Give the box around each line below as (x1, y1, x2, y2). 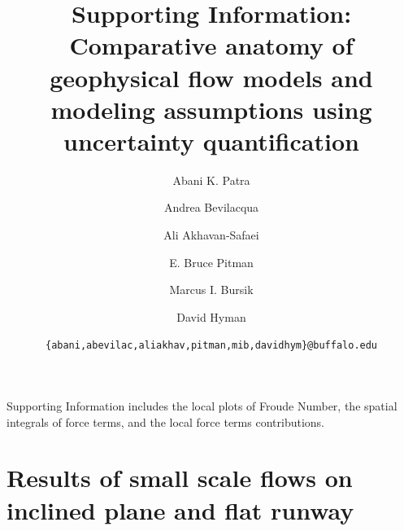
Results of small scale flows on (7, 461, 353, 494)
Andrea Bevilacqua (163, 199, 259, 216)
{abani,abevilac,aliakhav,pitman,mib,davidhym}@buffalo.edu (45, 340, 378, 352)
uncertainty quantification (63, 124, 359, 157)
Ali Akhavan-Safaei (163, 226, 259, 244)
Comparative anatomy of (69, 29, 354, 62)
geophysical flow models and (50, 60, 373, 94)
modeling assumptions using (50, 92, 372, 125)
